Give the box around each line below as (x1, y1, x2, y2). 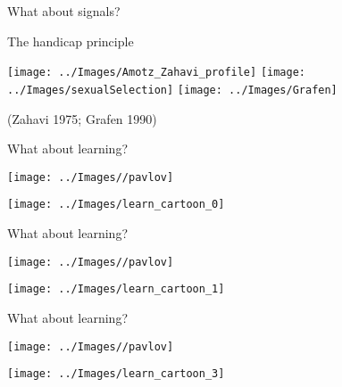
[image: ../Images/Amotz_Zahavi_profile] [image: (7, 66, 305, 79)
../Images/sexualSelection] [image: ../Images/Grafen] (7, 83, 338, 96)
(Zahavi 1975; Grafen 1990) (7, 109, 157, 128)
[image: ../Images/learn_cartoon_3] (7, 367, 225, 381)
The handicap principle (7, 31, 134, 50)
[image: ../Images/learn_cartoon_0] (7, 198, 225, 211)
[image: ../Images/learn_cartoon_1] (7, 283, 225, 296)
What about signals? (7, 2, 121, 20)
